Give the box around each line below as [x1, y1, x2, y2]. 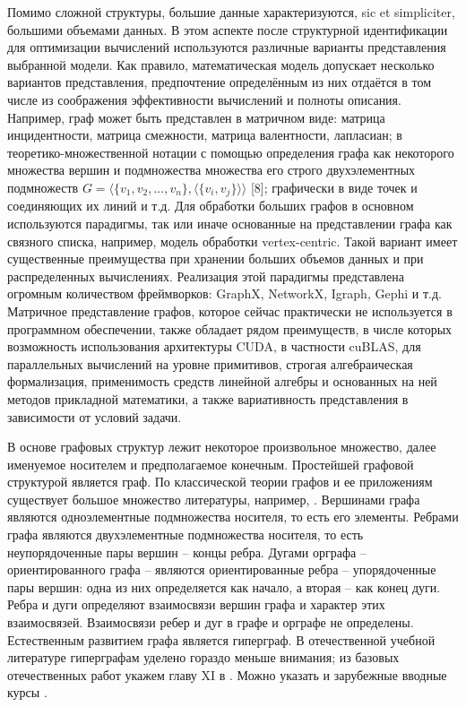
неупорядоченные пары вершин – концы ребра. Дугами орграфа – [7, 542, 367, 561]
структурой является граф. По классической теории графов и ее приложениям [7, 472, 433, 491]
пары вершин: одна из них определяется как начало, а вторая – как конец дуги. [7, 577, 441, 596]
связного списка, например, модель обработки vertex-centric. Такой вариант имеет [7, 231, 458, 250]
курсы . [7, 683, 47, 702]
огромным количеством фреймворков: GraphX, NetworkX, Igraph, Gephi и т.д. [7, 284, 442, 303]
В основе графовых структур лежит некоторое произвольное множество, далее [7, 437, 436, 456]
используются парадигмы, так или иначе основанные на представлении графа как [7, 213, 453, 232]
